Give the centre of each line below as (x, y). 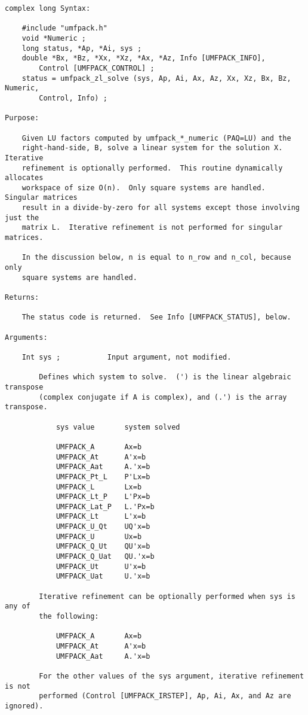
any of (18, 606)
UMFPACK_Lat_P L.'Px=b (105, 506)
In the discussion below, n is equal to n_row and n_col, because (156, 258)
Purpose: (22, 118)
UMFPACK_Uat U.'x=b (103, 576)
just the (22, 217)
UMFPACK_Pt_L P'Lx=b (103, 477)
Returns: (22, 298)
